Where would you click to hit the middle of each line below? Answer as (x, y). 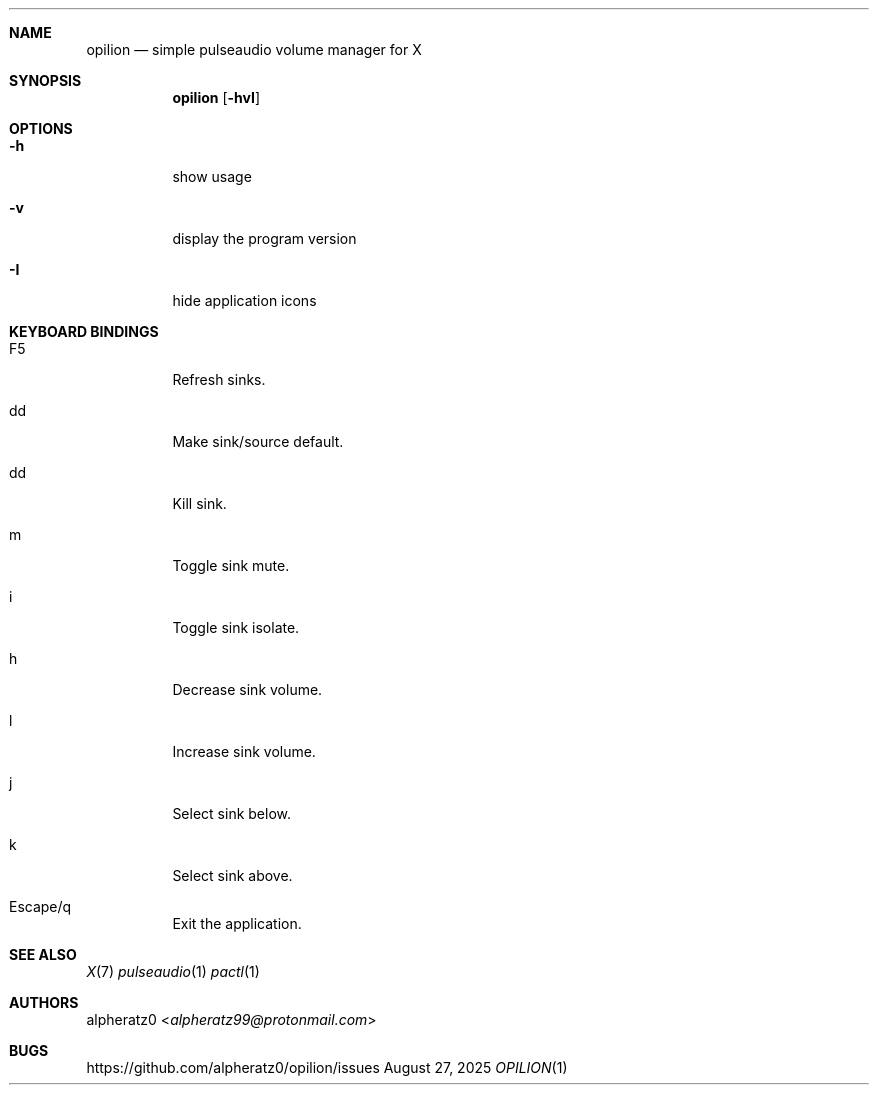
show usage (212, 176)
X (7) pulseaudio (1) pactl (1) (173, 971)
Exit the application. (237, 923)
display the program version (264, 238)
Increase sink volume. (244, 751)
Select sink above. (232, 875)
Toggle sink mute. (231, 565)
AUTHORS (44, 1002)
